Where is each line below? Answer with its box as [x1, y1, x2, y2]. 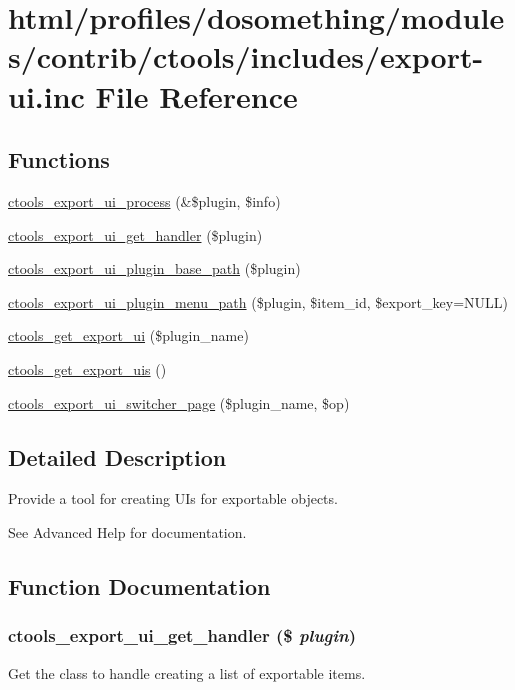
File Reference [95, 75, 298, 116]
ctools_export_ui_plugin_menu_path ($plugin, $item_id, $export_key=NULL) [8, 291, 508, 312]
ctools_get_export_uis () [8, 358, 167, 379]
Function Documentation [8, 570, 271, 601]
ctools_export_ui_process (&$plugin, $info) [8, 190, 281, 211]
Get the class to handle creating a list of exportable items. [8, 662, 366, 683]
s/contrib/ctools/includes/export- [8, 36, 484, 77]
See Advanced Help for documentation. [8, 521, 247, 542]
